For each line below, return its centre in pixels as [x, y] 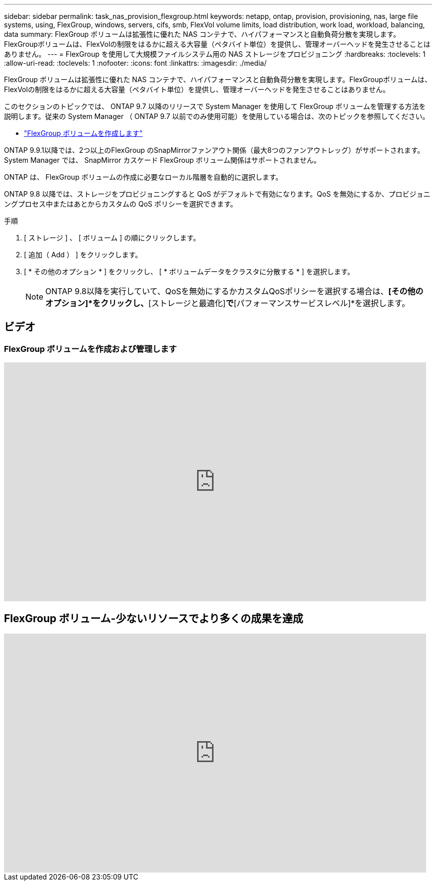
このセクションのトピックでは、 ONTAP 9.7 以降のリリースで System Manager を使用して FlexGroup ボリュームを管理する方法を [215, 106]
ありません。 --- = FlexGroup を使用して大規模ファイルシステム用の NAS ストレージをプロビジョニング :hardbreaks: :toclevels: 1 [215, 54]
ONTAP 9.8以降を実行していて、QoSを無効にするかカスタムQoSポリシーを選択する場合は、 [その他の [234, 291]
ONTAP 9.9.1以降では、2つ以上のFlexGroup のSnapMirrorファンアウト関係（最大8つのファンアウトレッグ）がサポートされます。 [214, 150]
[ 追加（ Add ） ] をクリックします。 [83, 255]
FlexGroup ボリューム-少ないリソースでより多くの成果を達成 [154, 618]
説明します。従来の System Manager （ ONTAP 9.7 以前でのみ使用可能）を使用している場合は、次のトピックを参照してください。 [217, 116]
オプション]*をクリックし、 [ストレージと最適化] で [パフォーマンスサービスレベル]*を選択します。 [228, 303]
